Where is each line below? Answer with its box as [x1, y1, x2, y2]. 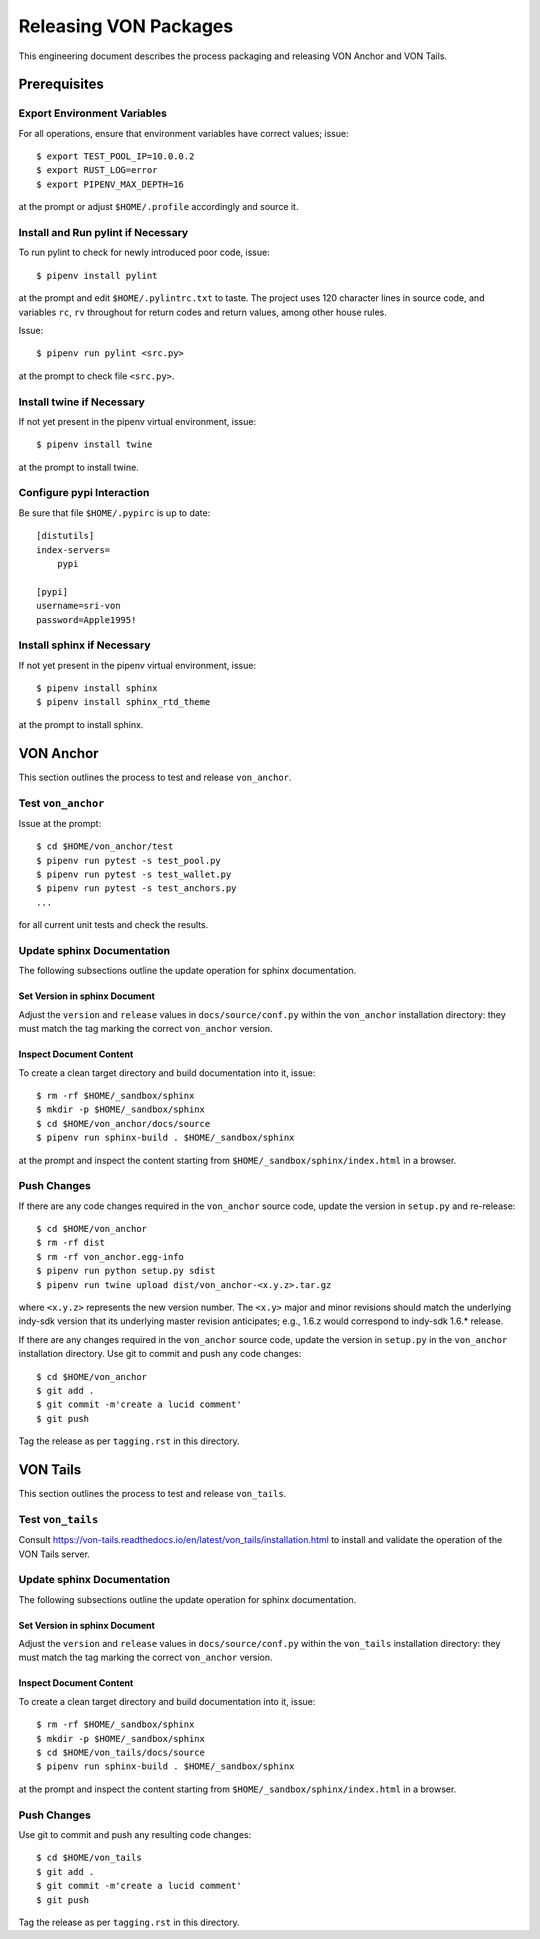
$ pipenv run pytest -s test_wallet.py [36, 869, 232, 880]
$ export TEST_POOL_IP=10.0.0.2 [36, 151, 195, 162]
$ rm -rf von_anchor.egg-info [36, 1251, 185, 1262]
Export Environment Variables [18, 106, 167, 120]
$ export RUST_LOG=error [36, 165, 158, 176]
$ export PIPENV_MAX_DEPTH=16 [36, 178, 185, 190]
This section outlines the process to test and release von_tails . [18, 1488, 287, 1500]
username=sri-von [36, 600, 121, 612]
